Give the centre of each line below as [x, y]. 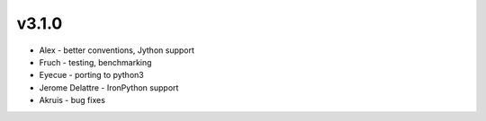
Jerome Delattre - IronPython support [109, 87]
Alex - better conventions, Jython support [117, 50]
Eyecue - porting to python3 [91, 75]
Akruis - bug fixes [72, 100]
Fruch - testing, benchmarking [95, 62]
